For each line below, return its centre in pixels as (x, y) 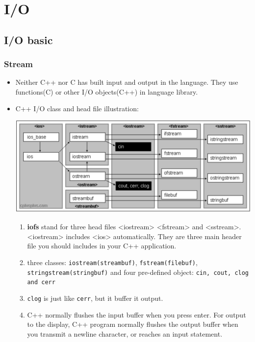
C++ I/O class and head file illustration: (77, 108)
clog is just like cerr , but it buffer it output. (95, 298)
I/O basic (28, 39)
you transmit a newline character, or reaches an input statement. (125, 333)
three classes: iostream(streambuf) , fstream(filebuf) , (112, 262)
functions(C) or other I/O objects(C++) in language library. (107, 91)
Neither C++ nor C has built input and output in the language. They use (127, 82)
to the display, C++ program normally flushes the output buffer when (133, 324)
